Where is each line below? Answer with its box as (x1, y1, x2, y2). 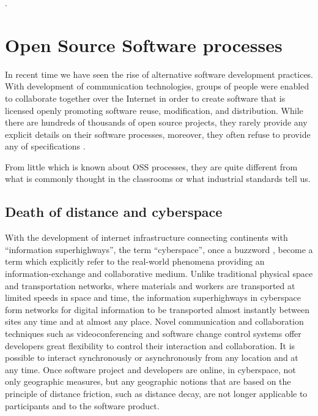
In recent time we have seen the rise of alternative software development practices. (5, 67, 314, 80)
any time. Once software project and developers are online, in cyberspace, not (5, 363, 296, 376)
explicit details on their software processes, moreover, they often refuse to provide (5, 127, 311, 140)
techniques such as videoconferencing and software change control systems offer (5, 327, 301, 340)
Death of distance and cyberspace (5, 202, 223, 221)
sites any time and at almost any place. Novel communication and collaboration (5, 315, 304, 328)
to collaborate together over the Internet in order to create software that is (5, 91, 286, 104)
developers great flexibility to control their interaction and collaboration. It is (5, 339, 295, 352)
